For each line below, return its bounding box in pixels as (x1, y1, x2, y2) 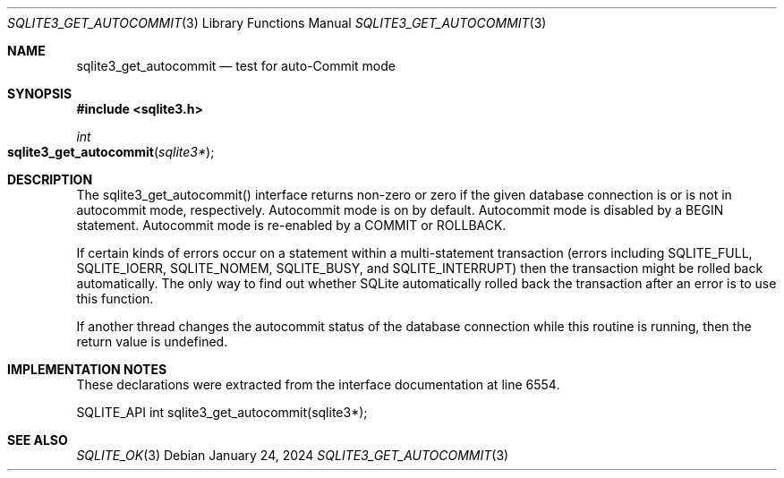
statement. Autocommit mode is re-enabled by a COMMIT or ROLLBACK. (76, 218, 507, 233)
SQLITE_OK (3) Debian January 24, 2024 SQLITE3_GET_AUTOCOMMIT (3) (76, 448, 509, 463)
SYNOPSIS (7, 86, 72, 101)
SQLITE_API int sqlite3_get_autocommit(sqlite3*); (76, 405, 368, 420)
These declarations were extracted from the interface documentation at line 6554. (76, 377, 560, 392)
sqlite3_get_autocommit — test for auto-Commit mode (76, 58, 396, 73)
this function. (76, 291, 154, 306)
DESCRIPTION (7, 172, 93, 187)
